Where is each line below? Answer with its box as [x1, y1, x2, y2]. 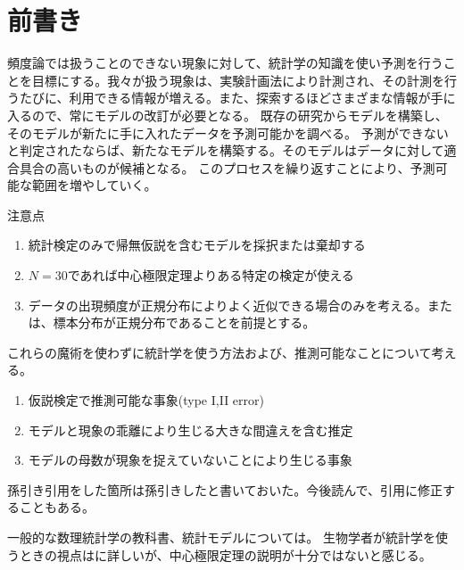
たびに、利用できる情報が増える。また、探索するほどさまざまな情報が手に [19, 88, 456, 107]
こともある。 [19, 498, 95, 516]
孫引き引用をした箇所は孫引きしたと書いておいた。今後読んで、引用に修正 [7, 480, 443, 499]
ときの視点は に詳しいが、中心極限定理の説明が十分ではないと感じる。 [19, 545, 432, 564]
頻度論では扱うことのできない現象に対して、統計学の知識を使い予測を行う [7, 54, 443, 72]
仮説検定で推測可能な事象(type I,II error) [28, 391, 264, 409]
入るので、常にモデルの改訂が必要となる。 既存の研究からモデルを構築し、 [7, 105, 448, 124]
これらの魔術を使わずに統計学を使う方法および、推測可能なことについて [7, 343, 432, 361]
